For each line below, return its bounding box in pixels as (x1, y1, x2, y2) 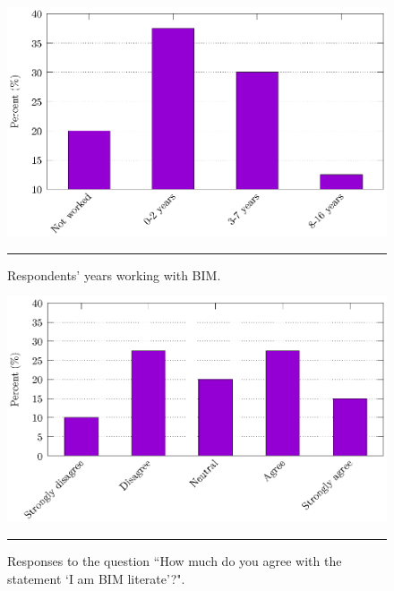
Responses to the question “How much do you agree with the (7, 552, 342, 570)
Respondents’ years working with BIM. (7, 265, 221, 284)
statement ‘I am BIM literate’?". (7, 569, 185, 587)
